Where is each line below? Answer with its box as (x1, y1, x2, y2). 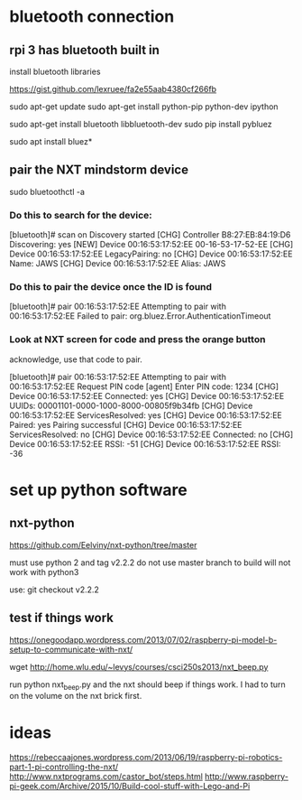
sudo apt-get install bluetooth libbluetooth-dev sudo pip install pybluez (9, 119, 272, 129)
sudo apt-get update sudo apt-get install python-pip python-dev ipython (9, 101, 279, 112)
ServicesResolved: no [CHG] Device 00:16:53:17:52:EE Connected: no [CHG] (9, 429, 294, 440)
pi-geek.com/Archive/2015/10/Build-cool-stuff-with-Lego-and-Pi (9, 781, 251, 792)
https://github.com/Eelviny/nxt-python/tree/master (9, 539, 197, 550)
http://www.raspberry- (204, 771, 288, 782)
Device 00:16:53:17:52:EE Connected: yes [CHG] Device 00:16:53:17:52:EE (9, 390, 285, 401)
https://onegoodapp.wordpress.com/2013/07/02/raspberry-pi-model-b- (9, 634, 278, 645)
